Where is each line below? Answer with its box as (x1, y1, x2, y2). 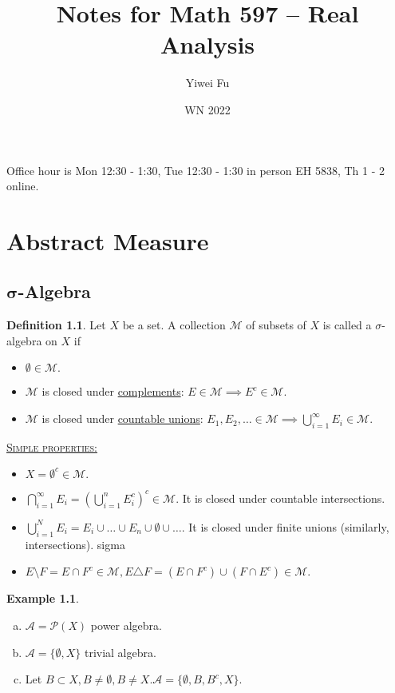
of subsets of (246, 317, 306, 333)
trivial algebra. (84, 643, 156, 660)
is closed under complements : (41, 383, 184, 400)
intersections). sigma (25, 536, 125, 552)
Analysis (160, 28, 255, 61)
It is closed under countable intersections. (182, 489, 385, 506)
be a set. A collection (122, 317, 226, 333)
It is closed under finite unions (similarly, (188, 518, 389, 535)
